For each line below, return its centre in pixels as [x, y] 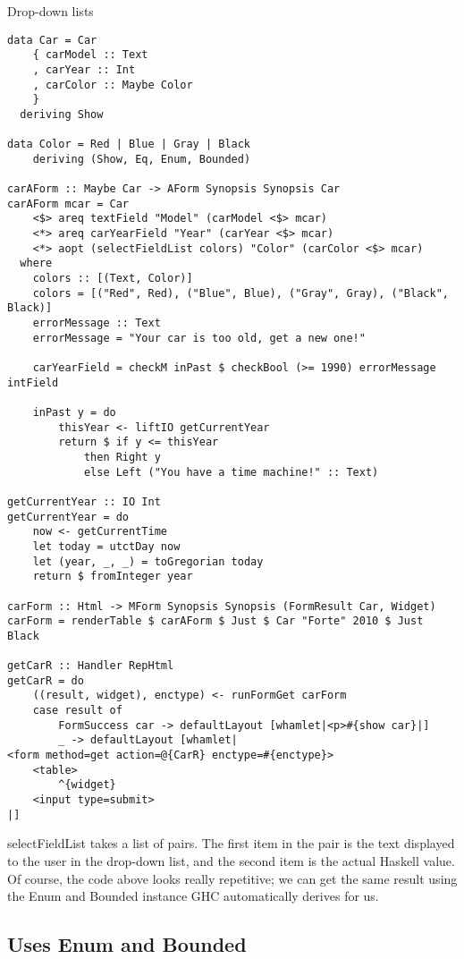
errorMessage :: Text [97, 323]
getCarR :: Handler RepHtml [91, 666]
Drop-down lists [51, 11]
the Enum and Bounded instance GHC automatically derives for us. [193, 896]
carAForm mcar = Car [68, 204]
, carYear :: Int [84, 69]
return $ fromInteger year [113, 577]
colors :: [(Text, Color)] [113, 279]
